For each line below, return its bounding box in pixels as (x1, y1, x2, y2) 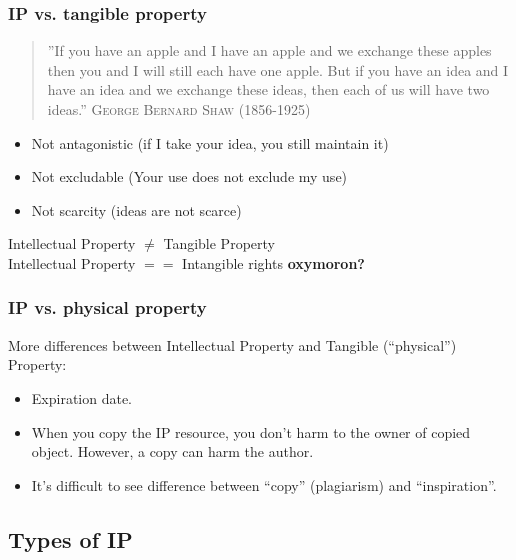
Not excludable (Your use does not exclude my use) (31, 166, 348, 187)
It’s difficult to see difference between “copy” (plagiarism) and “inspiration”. (31, 474, 497, 495)
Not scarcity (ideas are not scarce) (31, 199, 242, 220)
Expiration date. (31, 387, 133, 408)
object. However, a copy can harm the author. (31, 441, 314, 462)
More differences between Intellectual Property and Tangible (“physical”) (8, 334, 457, 355)
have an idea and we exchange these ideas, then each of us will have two (47, 79, 490, 100)
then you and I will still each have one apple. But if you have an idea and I (47, 59, 509, 80)
